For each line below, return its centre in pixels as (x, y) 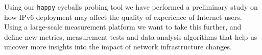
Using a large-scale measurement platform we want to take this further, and (123, 27)
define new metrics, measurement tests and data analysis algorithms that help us (131, 36)
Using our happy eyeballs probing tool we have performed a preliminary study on (131, 7)
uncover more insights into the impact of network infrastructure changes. (118, 47)
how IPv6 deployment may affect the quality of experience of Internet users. (123, 17)
